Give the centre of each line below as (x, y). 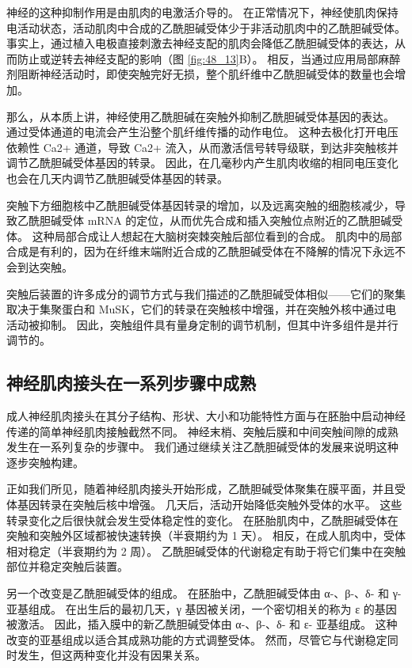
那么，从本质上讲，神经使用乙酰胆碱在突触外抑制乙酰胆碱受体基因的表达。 (200, 116)
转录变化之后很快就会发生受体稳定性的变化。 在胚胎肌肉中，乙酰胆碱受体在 (202, 520)
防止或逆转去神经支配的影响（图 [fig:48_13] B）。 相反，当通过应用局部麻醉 (209, 58)
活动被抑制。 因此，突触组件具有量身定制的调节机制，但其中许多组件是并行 (202, 324)
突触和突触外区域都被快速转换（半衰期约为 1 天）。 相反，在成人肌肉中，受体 (206, 535)
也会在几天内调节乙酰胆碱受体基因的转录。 (117, 178)
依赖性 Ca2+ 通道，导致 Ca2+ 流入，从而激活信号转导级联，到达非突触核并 (202, 147)
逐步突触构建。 (45, 462)
